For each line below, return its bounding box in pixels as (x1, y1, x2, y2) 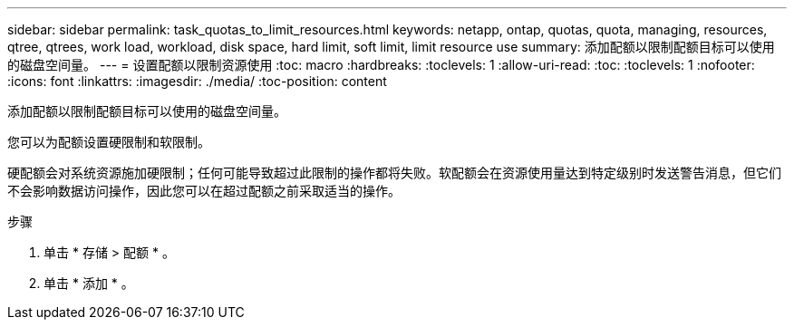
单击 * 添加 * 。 (44, 275, 134, 291)
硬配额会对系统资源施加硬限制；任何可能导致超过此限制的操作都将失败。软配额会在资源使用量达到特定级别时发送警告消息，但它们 (7, 165, 781, 180)
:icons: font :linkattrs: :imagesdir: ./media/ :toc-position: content (7, 73, 387, 89)
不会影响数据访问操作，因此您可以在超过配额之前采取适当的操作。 (7, 183, 401, 198)
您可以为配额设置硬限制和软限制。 (7, 134, 210, 149)
